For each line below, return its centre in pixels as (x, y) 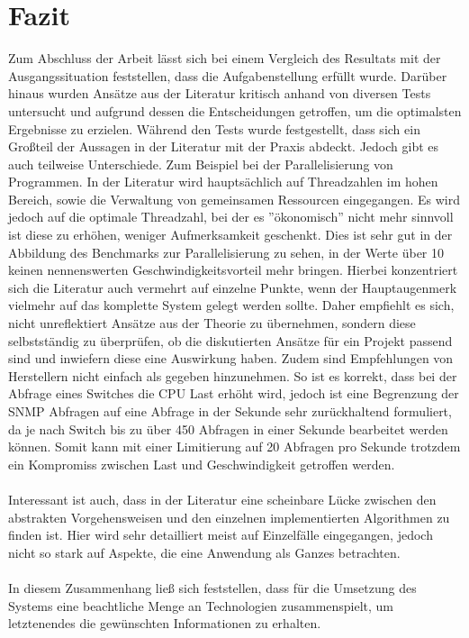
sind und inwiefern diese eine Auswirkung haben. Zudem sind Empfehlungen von (231, 358)
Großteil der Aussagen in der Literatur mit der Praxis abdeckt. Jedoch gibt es (224, 146)
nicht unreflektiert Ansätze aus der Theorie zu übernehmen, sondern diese (212, 323)
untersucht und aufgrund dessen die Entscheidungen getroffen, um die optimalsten (235, 110)
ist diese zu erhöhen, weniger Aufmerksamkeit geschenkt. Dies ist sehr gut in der (230, 235)
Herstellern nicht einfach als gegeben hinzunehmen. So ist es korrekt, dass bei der (233, 375)
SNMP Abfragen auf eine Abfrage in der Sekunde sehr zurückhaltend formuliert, (230, 411)
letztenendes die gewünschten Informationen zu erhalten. (165, 623)
